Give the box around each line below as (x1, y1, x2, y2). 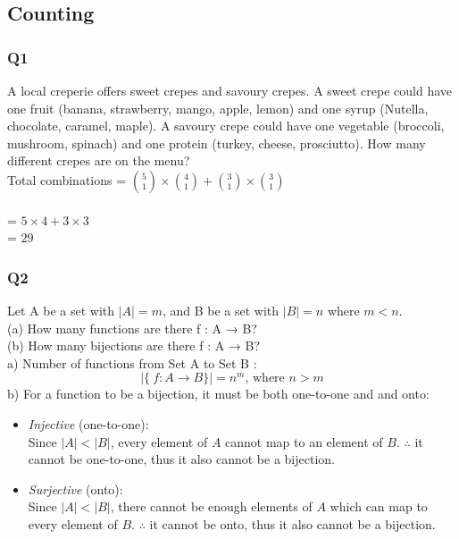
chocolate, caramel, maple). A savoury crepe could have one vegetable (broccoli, (7, 116, 445, 135)
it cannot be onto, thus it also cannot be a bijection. (149, 514, 436, 533)
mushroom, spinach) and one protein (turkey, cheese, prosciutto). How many (7, 133, 426, 152)
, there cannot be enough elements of (110, 497, 313, 516)
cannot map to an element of (225, 432, 383, 451)
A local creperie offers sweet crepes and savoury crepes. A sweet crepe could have (7, 81, 453, 99)
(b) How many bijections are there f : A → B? (7, 336, 261, 355)
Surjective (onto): (28, 479, 123, 498)
